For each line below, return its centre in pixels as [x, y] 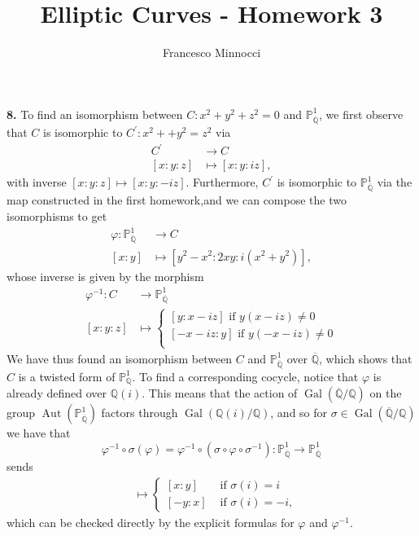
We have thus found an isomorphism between [120, 358]
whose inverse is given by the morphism [105, 276]
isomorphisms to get [57, 216]
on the [386, 393]
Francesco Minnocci [212, 53]
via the [395, 182]
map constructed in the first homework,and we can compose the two [177, 200]
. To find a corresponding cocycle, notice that [245, 376]
